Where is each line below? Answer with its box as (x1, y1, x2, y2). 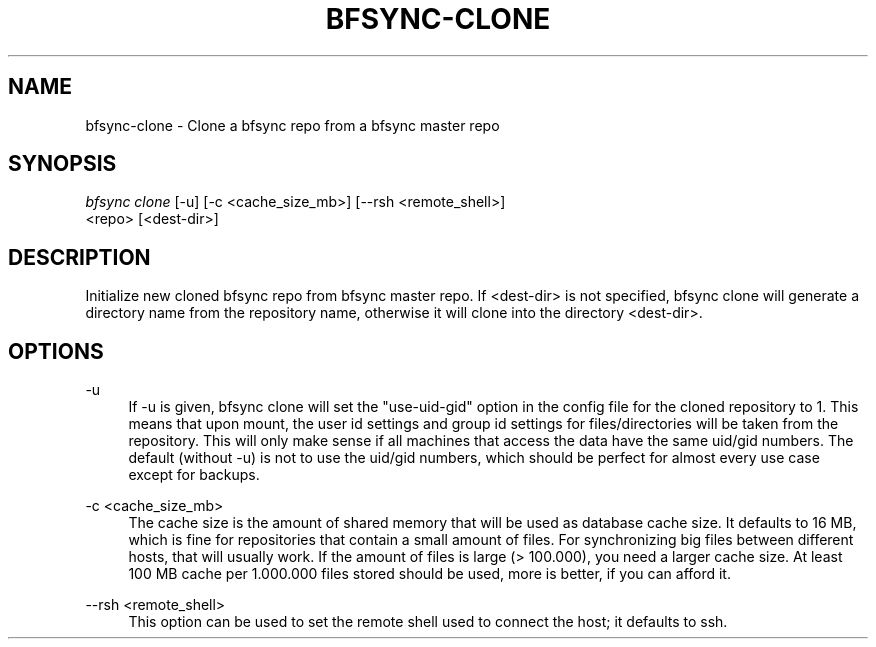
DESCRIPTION (8, 244, 151, 270)
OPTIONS (8, 338, 104, 364)
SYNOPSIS (8, 151, 117, 177)
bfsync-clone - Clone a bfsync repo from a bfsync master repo (85, 116, 500, 134)
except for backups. (128, 466, 260, 484)
